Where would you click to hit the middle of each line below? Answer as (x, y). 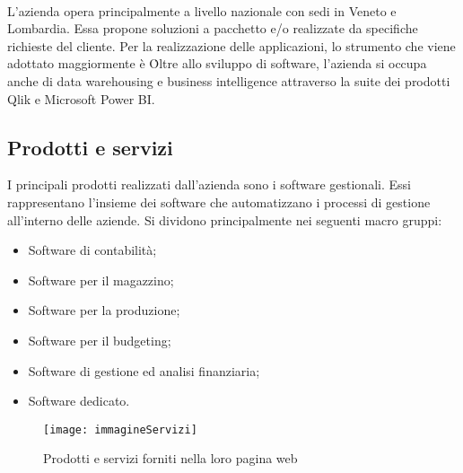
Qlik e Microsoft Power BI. (81, 98)
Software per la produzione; (104, 310)
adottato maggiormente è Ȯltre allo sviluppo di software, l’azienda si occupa (217, 63)
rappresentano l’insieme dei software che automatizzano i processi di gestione (219, 201)
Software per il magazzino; (101, 280)
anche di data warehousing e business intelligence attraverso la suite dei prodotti (229, 80)
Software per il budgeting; (100, 340)
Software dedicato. (79, 401)
